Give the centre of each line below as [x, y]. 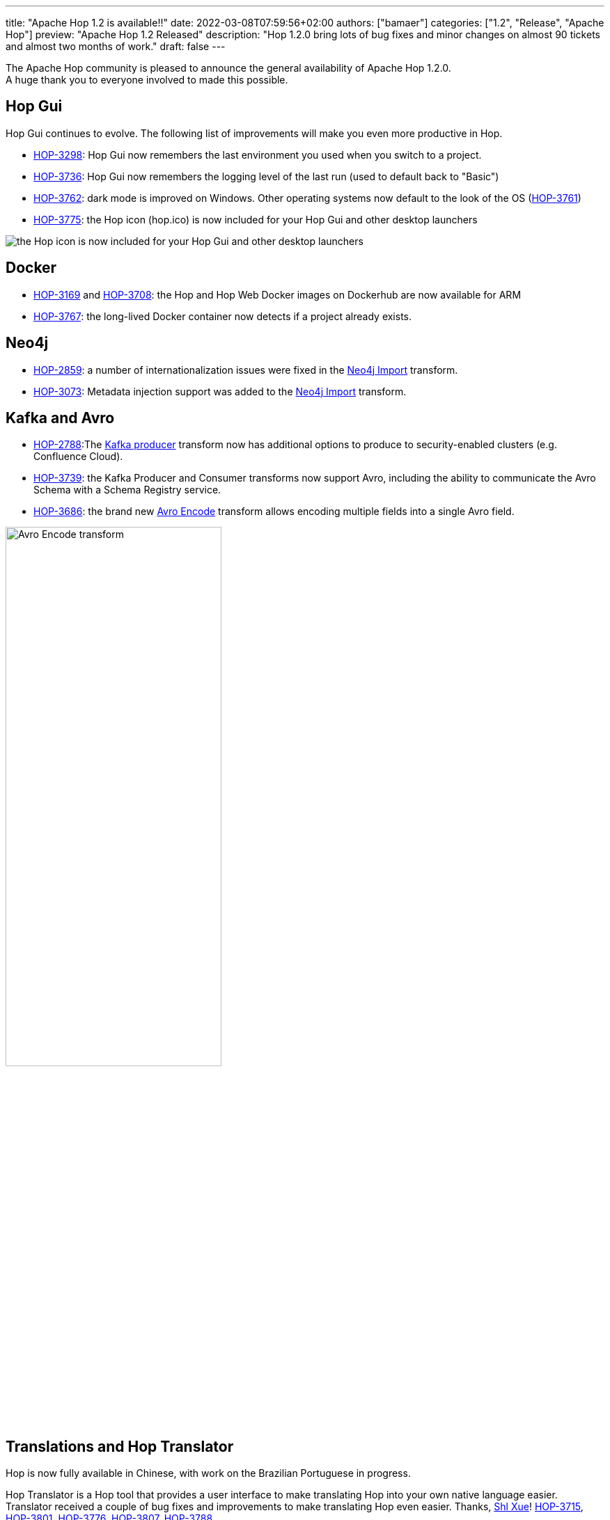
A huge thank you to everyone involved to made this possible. [147, 80]
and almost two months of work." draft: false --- [116, 46]
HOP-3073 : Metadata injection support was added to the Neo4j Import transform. [220, 391]
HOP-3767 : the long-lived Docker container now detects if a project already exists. [223, 316]
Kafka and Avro [60, 418]
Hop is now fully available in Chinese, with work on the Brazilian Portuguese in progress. [208, 1473]
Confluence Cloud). [78, 457]
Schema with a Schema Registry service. [127, 490]
